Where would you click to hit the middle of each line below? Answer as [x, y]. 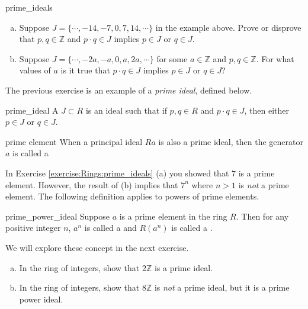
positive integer [33, 228]
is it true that [85, 70]
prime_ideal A [32, 110]
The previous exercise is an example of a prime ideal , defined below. [129, 90]
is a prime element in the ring [173, 216]
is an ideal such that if [126, 110]
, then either [267, 110]
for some [172, 58]
